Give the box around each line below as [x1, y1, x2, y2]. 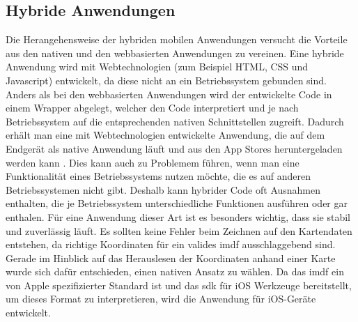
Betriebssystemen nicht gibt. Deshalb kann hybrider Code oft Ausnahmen [6, 182, 321, 197]
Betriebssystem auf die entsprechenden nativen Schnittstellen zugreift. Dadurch [6, 114, 344, 128]
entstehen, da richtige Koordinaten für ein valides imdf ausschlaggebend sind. [6, 237, 336, 252]
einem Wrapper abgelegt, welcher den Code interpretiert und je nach [6, 100, 299, 115]
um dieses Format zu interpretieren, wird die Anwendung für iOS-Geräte [6, 291, 316, 306]
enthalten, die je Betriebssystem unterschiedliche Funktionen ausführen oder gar [6, 196, 348, 210]
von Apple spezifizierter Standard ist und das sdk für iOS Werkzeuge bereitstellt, [6, 277, 352, 292]
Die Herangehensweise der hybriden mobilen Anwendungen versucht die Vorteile [6, 32, 348, 47]
